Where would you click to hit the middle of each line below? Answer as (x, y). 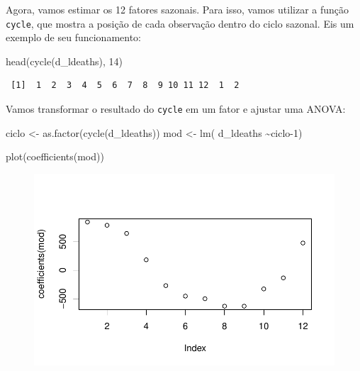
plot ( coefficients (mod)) (55, 156)
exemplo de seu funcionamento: (74, 37)
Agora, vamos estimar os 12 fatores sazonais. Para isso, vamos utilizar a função (178, 9)
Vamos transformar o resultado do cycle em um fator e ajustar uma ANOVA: (176, 109)
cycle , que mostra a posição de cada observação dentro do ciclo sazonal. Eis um (180, 23)
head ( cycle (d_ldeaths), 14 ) (64, 61)
